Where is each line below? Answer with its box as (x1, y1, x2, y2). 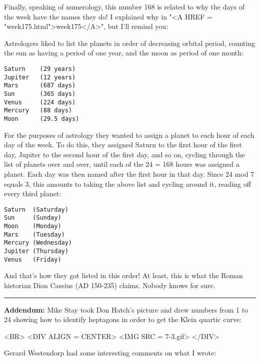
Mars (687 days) (4, 82, 76, 89)
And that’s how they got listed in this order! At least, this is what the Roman (4, 270, 243, 281)
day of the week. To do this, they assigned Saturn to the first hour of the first (4, 139, 242, 150)
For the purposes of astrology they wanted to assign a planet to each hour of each (4, 129, 254, 140)
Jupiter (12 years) (4, 73, 76, 81)
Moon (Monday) (4, 223, 61, 230)
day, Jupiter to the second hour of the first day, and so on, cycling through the (4, 149, 245, 159)
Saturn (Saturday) (4, 206, 68, 213)
